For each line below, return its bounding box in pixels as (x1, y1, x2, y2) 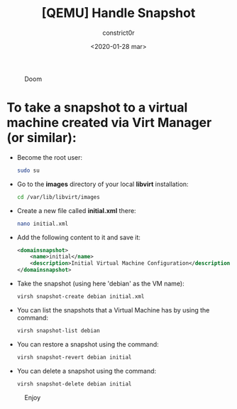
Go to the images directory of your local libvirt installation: (16, 180, 189, 188)
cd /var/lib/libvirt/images (16, 193, 100, 200)
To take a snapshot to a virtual (6, 99, 188, 116)
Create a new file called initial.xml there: (16, 206, 136, 214)
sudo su (16, 167, 40, 174)
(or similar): (6, 130, 77, 146)
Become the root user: (16, 153, 83, 161)
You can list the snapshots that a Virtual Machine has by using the (16, 305, 210, 314)
